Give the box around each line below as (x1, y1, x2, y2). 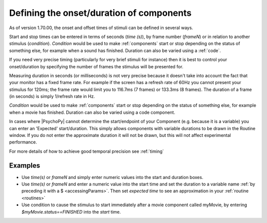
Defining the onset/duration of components (9, 7, 192, 18)
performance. (9, 139, 37, 145)
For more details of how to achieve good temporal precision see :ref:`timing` (9, 148, 164, 154)
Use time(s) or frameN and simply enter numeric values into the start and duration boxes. (21, 174, 204, 180)
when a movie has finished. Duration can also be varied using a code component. (9, 109, 176, 115)
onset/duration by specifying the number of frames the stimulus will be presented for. (9, 63, 183, 69)
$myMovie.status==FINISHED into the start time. (21, 209, 121, 215)
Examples (9, 161, 41, 170)
